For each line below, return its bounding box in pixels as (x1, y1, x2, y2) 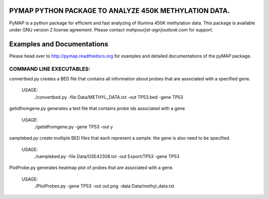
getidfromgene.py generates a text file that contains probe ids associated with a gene (9, 105, 185, 112)
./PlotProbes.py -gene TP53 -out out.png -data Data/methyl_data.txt (34, 183, 174, 189)
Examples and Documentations (9, 40, 109, 48)
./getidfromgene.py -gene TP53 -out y (34, 124, 113, 130)
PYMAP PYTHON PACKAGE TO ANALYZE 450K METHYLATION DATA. (9, 6, 230, 15)
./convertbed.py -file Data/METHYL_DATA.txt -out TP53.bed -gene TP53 (34, 94, 184, 100)
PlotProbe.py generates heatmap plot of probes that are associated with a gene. (9, 165, 174, 171)
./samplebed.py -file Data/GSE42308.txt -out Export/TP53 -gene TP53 (34, 154, 179, 160)
